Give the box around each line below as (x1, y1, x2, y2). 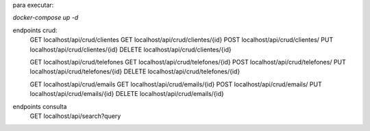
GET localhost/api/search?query (29, 112, 121, 120)
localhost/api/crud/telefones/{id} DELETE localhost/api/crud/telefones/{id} (29, 67, 241, 75)
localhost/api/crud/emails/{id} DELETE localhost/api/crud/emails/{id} (29, 90, 224, 98)
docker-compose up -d (12, 14, 79, 22)
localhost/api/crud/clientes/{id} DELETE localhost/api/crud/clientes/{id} (29, 45, 232, 53)
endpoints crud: (12, 26, 58, 34)
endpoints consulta (12, 102, 67, 110)
